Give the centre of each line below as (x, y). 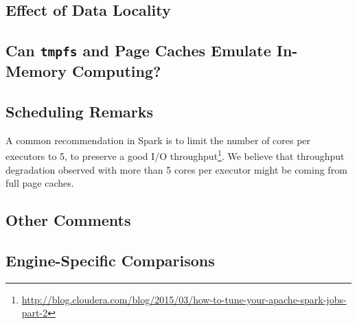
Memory (36, 71)
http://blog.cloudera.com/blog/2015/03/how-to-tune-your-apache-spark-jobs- (184, 299)
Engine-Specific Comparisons (110, 260)
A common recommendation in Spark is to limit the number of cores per (158, 140)
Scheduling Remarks (80, 111)
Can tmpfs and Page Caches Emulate (138, 50)
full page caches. (40, 183)
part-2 (35, 313)
